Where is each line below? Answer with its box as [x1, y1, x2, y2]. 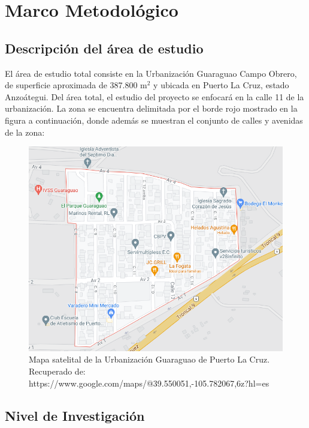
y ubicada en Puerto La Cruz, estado [153, 79, 289, 91]
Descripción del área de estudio [5, 38, 204, 57]
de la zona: [5, 125, 45, 138]
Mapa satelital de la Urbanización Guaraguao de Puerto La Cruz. [29, 353, 270, 366]
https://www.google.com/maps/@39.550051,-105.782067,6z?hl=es [29, 376, 269, 389]
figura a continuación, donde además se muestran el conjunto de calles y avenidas [5, 113, 303, 126]
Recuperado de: [29, 365, 86, 378]
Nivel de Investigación [5, 406, 145, 424]
